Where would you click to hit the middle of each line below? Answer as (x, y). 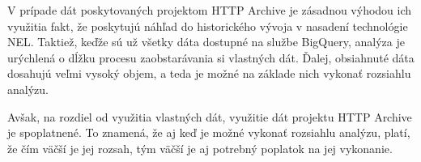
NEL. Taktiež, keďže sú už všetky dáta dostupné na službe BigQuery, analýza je (206, 42)
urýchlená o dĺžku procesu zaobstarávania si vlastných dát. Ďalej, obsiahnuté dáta (211, 57)
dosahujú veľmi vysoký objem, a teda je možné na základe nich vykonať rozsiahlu (209, 73)
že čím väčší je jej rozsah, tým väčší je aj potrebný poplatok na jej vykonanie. (200, 148)
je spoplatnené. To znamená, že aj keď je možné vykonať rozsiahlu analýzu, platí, (209, 132)
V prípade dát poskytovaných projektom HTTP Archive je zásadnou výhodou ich (210, 10)
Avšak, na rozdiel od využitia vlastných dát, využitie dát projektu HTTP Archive (210, 116)
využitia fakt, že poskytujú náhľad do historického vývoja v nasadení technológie (208, 26)
